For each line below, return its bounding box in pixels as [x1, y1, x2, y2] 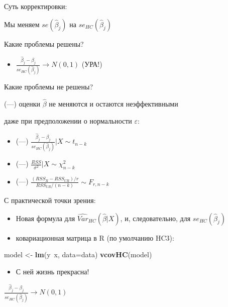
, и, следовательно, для [120, 213, 191, 223]
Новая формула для [16, 213, 75, 223]
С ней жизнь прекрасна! [16, 266, 89, 276]
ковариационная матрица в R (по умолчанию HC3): [16, 232, 174, 243]
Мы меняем [4, 19, 40, 29]
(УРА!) [81, 59, 102, 69]
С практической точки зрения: [4, 195, 96, 206]
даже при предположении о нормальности [4, 115, 132, 126]
